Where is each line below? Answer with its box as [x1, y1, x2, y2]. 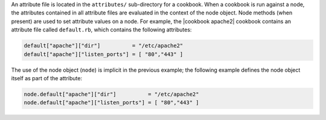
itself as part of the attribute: [11, 74, 83, 81]
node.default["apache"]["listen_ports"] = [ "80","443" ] [24, 99, 199, 106]
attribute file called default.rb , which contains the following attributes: [11, 26, 192, 33]
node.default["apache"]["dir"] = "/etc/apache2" [24, 90, 199, 98]
